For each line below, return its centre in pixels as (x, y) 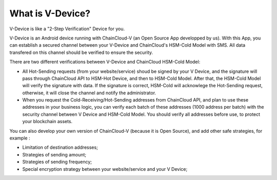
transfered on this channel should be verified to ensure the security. (81, 52)
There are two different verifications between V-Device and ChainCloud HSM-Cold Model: (105, 62)
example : (20, 138)
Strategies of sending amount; (54, 154)
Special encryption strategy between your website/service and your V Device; (105, 169)
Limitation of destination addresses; (60, 147)
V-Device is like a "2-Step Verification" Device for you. (67, 29)
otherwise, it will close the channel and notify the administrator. (89, 93)
